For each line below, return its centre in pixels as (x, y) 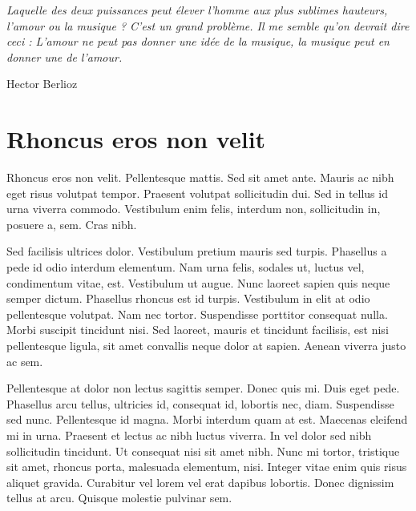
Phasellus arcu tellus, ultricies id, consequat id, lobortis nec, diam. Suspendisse (200, 403)
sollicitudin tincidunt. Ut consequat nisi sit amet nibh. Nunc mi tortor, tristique (203, 451)
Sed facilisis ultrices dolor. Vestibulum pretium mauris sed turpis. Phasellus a (197, 251)
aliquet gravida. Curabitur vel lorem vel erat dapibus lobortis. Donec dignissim (200, 482)
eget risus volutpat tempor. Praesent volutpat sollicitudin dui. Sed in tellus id (197, 193)
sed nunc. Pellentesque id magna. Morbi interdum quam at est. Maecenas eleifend (207, 419)
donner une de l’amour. (65, 56)
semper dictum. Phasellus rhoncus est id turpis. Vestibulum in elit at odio (188, 298)
